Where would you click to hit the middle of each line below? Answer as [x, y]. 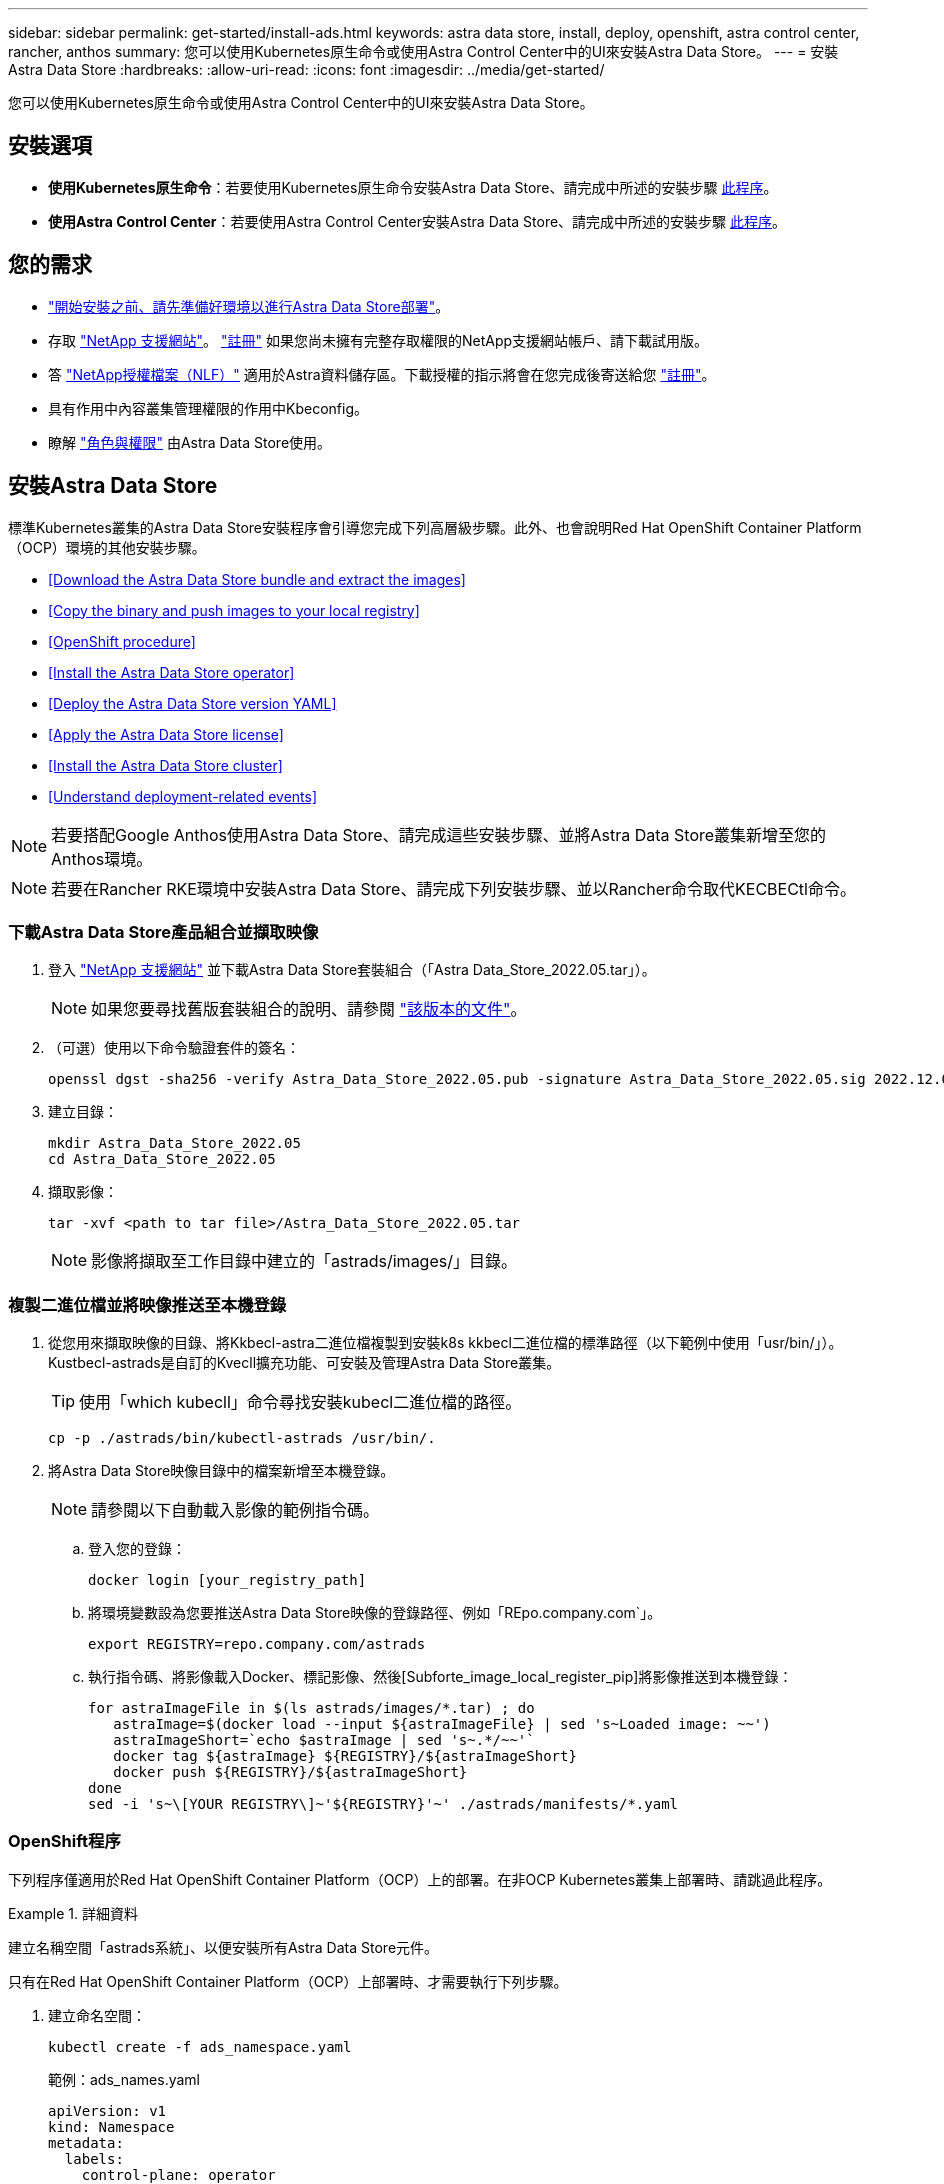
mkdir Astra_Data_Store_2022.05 [174, 1143]
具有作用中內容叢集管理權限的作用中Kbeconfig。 [208, 408]
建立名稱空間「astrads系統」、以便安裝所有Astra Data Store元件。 [223, 1947]
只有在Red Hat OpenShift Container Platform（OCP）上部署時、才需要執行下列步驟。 [288, 1981]
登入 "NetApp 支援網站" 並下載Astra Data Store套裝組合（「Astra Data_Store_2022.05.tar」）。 [352, 970]
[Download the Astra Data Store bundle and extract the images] [257, 579]
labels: [94, 2158]
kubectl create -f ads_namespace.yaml [200, 2046]
